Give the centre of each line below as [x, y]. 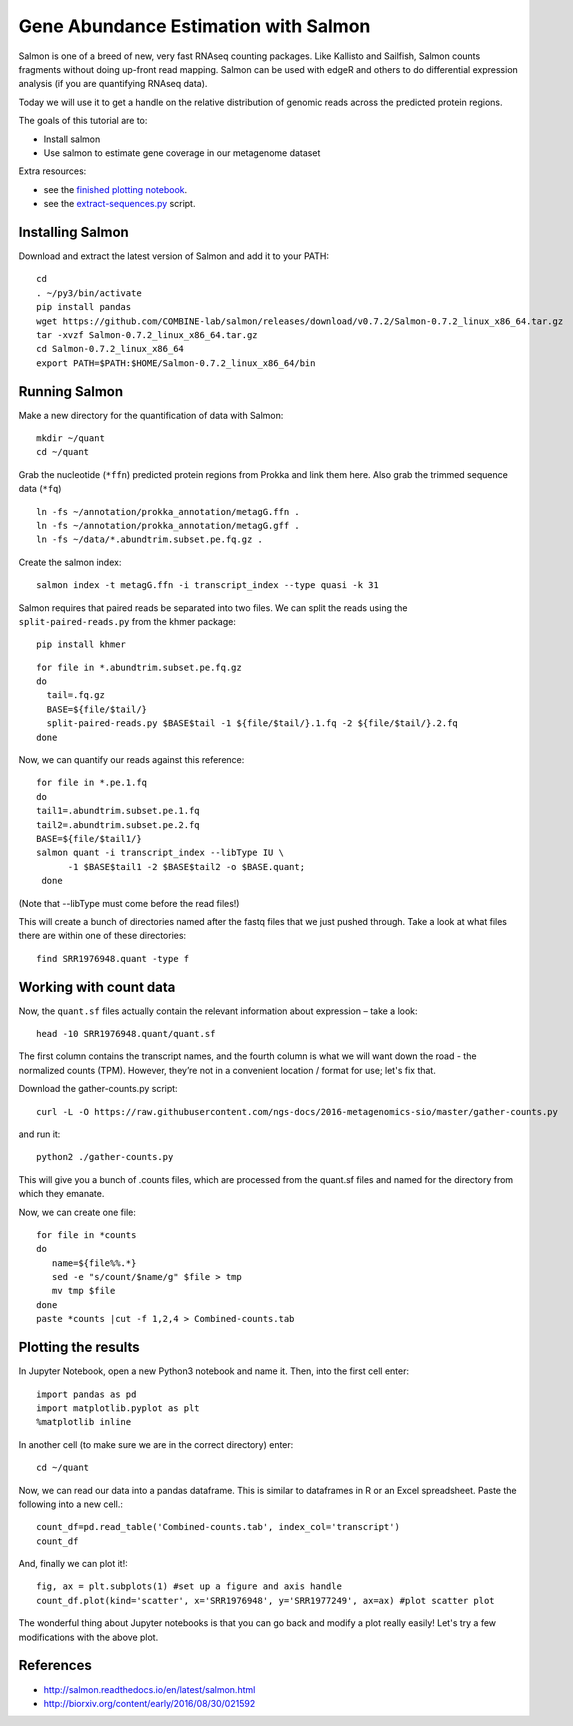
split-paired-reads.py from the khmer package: [127, 621]
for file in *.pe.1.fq [92, 783]
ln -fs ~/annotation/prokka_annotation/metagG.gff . [168, 525]
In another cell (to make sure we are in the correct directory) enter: [156, 1444]
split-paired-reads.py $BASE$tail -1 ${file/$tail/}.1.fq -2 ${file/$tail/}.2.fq [252, 723]
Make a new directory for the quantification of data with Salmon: [151, 415]
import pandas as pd [86, 1394]
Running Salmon [71, 391]
